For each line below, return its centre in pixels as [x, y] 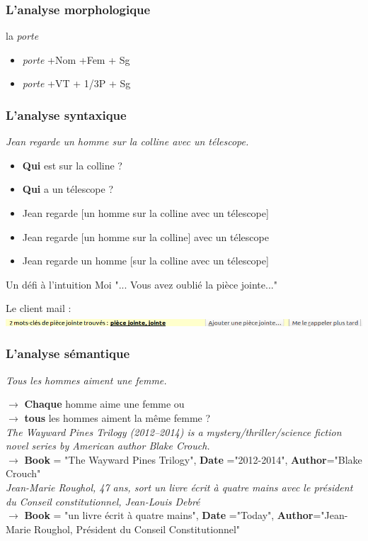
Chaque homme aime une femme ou [104, 404]
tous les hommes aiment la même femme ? [117, 417]
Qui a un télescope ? [68, 189]
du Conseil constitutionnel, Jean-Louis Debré [103, 501]
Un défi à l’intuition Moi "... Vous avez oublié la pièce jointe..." [142, 284]
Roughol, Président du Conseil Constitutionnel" [137, 529]
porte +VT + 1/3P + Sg [76, 83]
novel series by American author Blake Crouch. [108, 446]
